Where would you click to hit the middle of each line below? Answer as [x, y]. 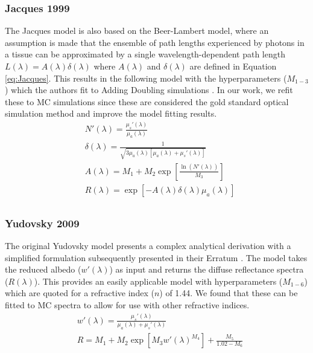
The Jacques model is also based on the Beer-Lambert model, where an [137, 31]
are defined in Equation [233, 66]
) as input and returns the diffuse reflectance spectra [207, 269]
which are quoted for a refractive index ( [80, 293]
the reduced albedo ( [43, 269]
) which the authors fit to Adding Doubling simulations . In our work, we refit [149, 90]
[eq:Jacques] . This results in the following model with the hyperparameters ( [146, 78]
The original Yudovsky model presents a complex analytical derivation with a [148, 246]
